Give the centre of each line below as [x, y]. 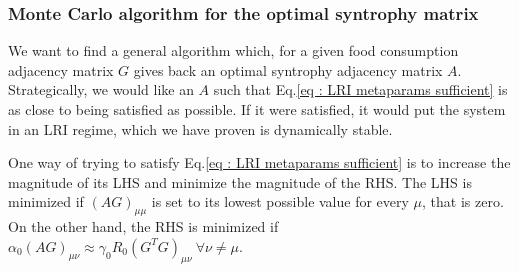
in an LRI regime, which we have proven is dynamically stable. [200, 128]
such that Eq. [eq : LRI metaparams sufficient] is [360, 89]
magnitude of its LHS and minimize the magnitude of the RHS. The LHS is [240, 181]
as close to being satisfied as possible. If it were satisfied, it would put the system [257, 109]
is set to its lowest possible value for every [280, 201]
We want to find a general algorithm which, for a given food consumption [233, 50]
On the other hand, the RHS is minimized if [143, 226]
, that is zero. [463, 201]
